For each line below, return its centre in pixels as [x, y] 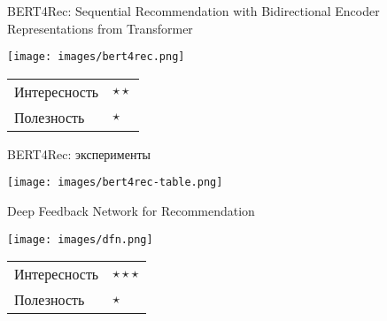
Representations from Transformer [100, 28]
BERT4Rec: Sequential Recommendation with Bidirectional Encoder [193, 11]
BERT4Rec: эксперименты [79, 153]
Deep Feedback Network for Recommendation [131, 211]
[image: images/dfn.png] [80, 239]
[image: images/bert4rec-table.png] [115, 183]
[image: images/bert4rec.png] [96, 57]
